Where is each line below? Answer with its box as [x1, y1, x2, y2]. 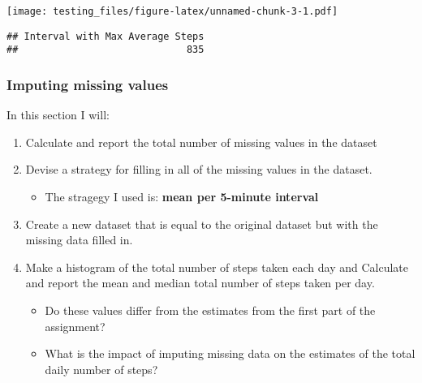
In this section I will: [6, 106, 110, 123]
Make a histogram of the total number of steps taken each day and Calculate [25, 258, 409, 275]
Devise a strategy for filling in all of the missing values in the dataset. [25, 161, 372, 178]
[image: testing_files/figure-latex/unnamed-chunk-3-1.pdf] [6, 6, 338, 17]
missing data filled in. [25, 231, 133, 248]
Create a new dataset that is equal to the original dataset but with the [25, 215, 378, 232]
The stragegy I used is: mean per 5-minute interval [45, 187, 319, 204]
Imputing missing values [6, 74, 169, 94]
